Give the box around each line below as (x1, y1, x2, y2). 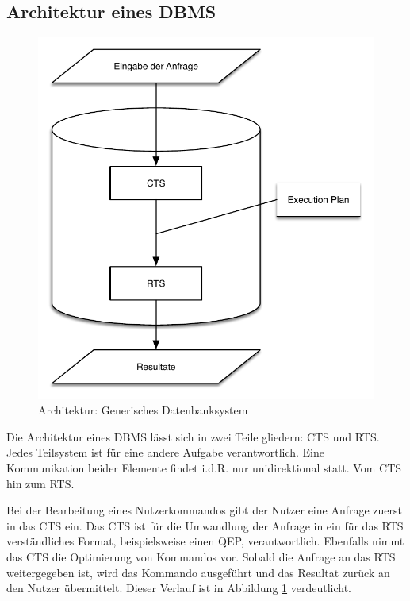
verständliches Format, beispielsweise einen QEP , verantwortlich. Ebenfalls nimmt (6, 533, 404, 549)
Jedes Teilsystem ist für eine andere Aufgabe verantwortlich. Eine (6, 444, 325, 460)
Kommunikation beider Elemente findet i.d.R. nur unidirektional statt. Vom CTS (6, 459, 402, 476)
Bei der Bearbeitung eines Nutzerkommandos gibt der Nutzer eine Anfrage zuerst (6, 502, 403, 518)
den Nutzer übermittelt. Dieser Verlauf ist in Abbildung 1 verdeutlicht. (6, 580, 351, 596)
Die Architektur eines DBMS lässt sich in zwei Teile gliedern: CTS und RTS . (6, 428, 380, 445)
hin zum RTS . (6, 475, 75, 491)
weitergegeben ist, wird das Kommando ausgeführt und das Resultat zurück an (6, 564, 390, 580)
